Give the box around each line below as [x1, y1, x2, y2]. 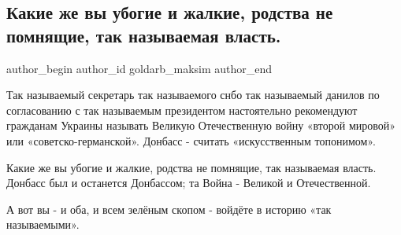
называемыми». [6, 216, 80, 233]
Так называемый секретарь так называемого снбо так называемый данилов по [6, 86, 380, 103]
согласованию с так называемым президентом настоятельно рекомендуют [6, 101, 358, 118]
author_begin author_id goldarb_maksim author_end [6, 60, 273, 76]
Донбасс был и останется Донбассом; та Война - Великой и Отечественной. [6, 174, 371, 191]
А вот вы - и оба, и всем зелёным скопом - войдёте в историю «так [6, 200, 332, 217]
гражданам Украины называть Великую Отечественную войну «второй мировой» [6, 117, 396, 134]
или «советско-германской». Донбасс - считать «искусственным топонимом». [6, 132, 376, 149]
